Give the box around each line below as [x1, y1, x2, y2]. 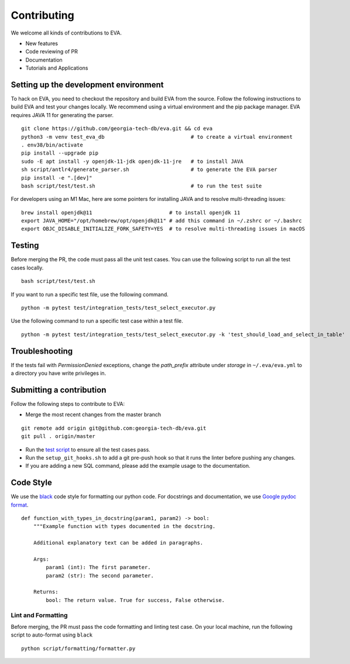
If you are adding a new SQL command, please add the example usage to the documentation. [25, 463, 251, 470]
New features [25, 40, 59, 47]
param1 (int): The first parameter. [46, 564, 152, 571]
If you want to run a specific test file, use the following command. [11, 290, 169, 298]
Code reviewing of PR [25, 48, 78, 55]
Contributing [11, 9, 74, 22]
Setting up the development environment [11, 80, 164, 90]
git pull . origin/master [21, 433, 96, 440]
